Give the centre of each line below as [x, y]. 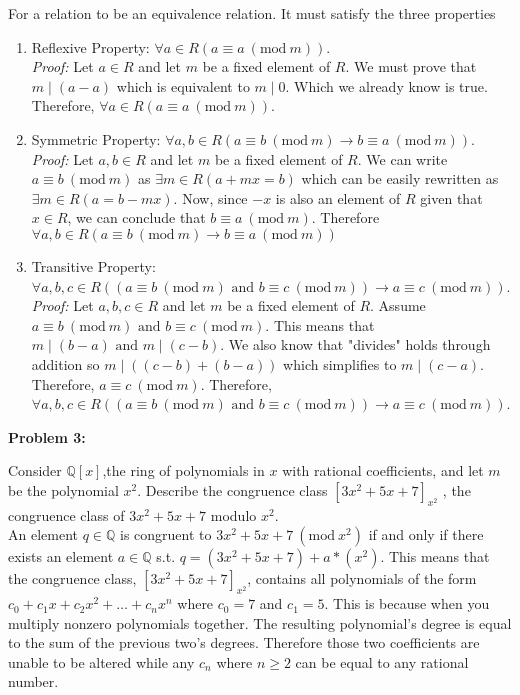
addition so [65, 363]
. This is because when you [407, 603]
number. [33, 681]
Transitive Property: [93, 265]
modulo [233, 514]
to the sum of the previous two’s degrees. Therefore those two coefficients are [244, 642]
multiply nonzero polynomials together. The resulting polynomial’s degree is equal [260, 622]
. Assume [398, 305]
